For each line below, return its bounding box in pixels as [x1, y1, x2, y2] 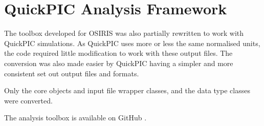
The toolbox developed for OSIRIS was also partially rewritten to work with [4, 28, 244, 38]
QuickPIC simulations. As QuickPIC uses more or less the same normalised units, [4, 37, 260, 48]
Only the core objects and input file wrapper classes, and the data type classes [4, 85, 250, 96]
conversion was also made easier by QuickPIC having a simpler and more [4, 57, 233, 68]
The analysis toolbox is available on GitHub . [4, 112, 147, 123]
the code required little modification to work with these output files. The [4, 48, 233, 58]
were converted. [4, 95, 53, 106]
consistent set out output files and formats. [4, 68, 139, 78]
